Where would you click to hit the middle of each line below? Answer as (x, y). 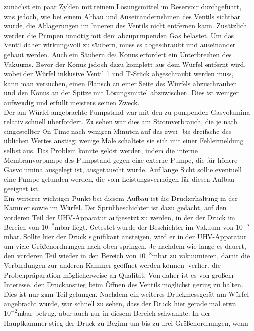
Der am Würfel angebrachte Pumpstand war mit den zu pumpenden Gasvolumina (127, 112)
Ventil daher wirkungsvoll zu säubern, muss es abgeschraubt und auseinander (120, 45)
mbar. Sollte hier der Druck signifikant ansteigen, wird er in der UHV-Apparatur (125, 236)
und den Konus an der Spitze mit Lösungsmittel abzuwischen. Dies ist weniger (122, 93)
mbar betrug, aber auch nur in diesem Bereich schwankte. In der (114, 313)
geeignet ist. (22, 188)
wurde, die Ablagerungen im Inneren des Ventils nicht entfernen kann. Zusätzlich (126, 26)
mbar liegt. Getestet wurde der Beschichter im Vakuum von (144, 227)
